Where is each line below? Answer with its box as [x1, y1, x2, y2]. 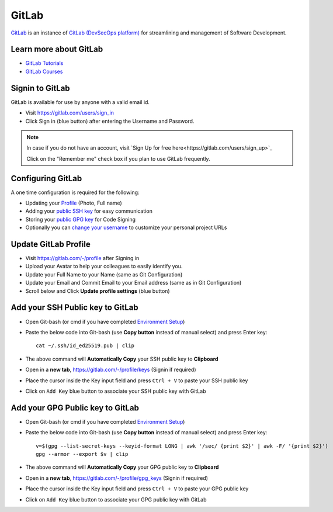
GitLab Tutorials [25, 60, 64, 67]
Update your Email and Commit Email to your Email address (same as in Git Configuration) [25, 279, 242, 286]
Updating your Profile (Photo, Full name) [25, 199, 122, 206]
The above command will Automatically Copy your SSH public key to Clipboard [25, 355, 218, 362]
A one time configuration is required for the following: [11, 189, 140, 196]
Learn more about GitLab [11, 44, 103, 54]
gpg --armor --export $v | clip [36, 451, 129, 457]
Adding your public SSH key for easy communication [25, 207, 153, 215]
